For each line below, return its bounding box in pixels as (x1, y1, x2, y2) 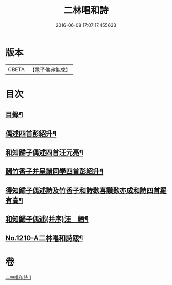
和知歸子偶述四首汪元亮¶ (5, 148, 83, 157)
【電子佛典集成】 (29, 66, 71, 73)
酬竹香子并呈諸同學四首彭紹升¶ (5, 167, 104, 176)
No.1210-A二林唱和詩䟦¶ (5, 234, 83, 243)
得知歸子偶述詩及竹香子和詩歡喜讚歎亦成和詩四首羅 (5, 186, 167, 195)
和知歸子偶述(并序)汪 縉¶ (5, 215, 89, 224)
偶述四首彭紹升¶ (5, 129, 57, 138)
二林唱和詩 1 (5, 274, 31, 280)
